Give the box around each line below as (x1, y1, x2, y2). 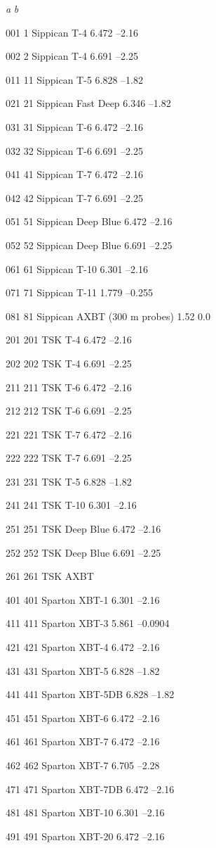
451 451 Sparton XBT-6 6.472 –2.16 (6, 710, 160, 725)
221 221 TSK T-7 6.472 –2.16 (6, 426, 132, 441)
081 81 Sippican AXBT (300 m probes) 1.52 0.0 (6, 308, 210, 323)
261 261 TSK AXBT (6, 569, 94, 583)
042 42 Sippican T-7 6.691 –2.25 (6, 190, 143, 205)
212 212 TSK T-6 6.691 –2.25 (6, 403, 132, 418)
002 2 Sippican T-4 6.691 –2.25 (6, 49, 138, 63)
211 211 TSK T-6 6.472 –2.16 (6, 379, 132, 394)
